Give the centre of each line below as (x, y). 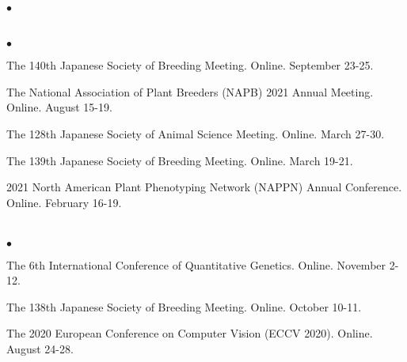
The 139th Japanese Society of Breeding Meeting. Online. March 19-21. (180, 160)
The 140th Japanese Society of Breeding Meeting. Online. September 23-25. (190, 65)
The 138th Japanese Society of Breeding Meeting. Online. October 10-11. (184, 306)
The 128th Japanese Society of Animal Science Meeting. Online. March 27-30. (196, 133)
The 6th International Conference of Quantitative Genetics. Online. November (196, 264)
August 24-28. (40, 348)
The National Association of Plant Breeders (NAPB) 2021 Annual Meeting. (190, 91)
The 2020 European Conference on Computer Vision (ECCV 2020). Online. (190, 333)
